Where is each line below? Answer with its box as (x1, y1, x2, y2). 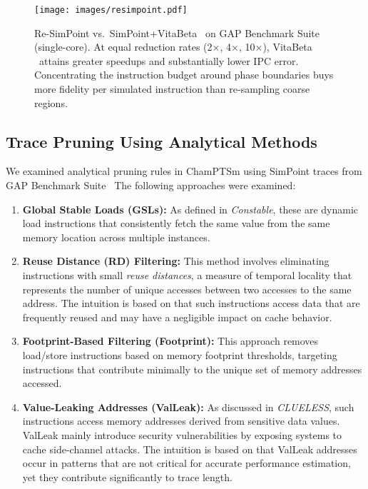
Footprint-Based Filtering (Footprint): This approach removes (22, 333, 319, 348)
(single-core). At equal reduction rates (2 (34, 39, 213, 54)
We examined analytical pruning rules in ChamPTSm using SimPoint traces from (6, 163, 362, 178)
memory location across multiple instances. (22, 229, 210, 244)
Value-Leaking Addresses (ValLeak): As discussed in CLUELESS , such (22, 399, 354, 414)
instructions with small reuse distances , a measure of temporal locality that (22, 267, 352, 282)
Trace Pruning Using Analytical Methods (6, 130, 317, 152)
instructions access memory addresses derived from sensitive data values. (22, 413, 340, 428)
